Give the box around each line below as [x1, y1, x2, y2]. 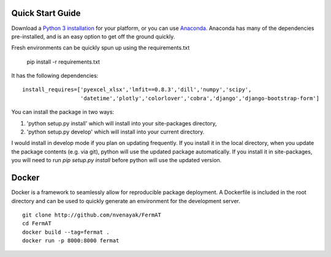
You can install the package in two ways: [11, 108, 115, 116]
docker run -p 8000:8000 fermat [22, 237, 120, 244]
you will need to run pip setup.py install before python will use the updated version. [11, 157, 222, 164]
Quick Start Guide [11, 8, 81, 18]
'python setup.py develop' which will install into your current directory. [26, 128, 205, 136]
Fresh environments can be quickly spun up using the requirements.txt [11, 44, 190, 51]
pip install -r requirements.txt [26, 58, 101, 65]
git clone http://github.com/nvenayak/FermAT [22, 211, 162, 218]
